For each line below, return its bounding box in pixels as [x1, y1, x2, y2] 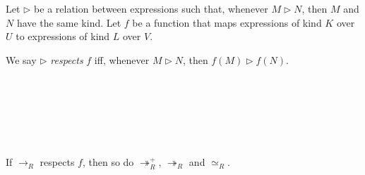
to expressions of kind [16, 29, 110, 44]
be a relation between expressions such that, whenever [34, 1, 268, 15]
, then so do [82, 155, 134, 169]
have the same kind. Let [16, 15, 121, 30]
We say [6, 52, 37, 67]
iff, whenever [94, 52, 150, 67]
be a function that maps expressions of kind [132, 15, 322, 30]
